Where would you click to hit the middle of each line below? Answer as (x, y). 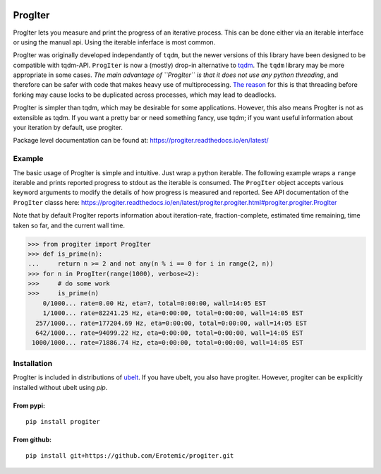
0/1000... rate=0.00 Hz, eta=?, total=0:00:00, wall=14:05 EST (155, 303)
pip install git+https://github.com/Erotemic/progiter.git (130, 456)
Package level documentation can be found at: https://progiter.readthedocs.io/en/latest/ (141, 141)
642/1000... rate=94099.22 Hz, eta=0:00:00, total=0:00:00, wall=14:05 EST (169, 333)
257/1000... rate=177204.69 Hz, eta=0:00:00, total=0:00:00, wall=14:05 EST (171, 323)
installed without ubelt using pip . (60, 387)
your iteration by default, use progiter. (68, 128)
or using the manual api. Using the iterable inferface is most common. (114, 42)
